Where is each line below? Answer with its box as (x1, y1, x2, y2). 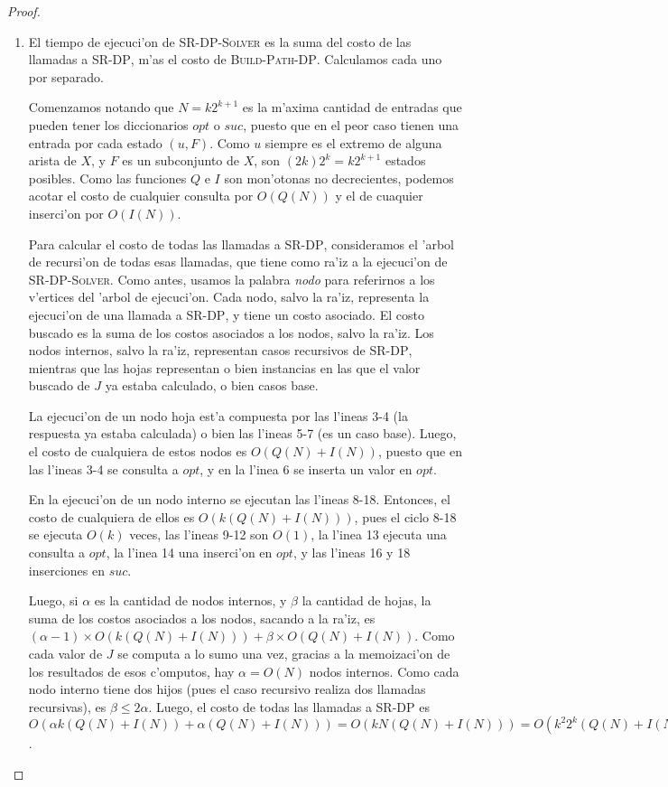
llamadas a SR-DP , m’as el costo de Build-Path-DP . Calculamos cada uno (28, 50, 442, 69)
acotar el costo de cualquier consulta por (28, 186, 254, 205)
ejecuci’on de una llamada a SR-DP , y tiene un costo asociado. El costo (28, 304, 424, 323)
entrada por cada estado (28, 133, 162, 152)
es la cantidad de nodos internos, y (94, 591, 287, 610)
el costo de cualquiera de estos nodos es (28, 442, 247, 461)
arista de (28, 151, 77, 170)
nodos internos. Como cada (309, 661, 459, 680)
